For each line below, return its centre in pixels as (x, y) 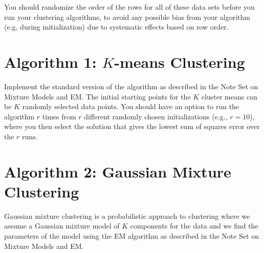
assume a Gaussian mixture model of (62, 226)
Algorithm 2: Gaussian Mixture (118, 171)
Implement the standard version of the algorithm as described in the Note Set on (131, 86)
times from (59, 116)
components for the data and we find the (194, 226)
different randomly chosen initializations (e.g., (156, 116)
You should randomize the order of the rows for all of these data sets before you (129, 7)
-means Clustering (180, 61)
